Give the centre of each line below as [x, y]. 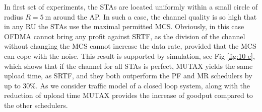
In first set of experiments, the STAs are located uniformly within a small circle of [131, 7]
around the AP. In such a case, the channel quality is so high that [155, 16]
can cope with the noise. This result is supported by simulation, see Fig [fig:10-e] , [129, 55]
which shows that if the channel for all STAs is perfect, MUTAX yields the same [128, 66]
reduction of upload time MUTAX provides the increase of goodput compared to [128, 95]
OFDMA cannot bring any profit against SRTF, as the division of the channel [125, 36]
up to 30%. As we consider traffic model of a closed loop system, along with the [127, 85]
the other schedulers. [36, 105]
